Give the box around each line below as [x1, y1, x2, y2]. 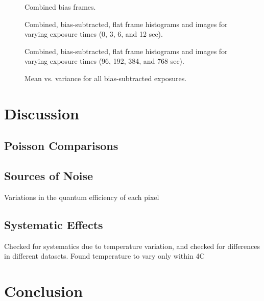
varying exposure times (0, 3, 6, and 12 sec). [25, 29, 163, 39]
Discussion [4, 103, 79, 123]
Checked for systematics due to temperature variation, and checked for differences [4, 240, 260, 251]
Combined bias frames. [25, 2, 96, 12]
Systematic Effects [4, 216, 103, 232]
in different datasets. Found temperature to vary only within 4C [4, 250, 205, 261]
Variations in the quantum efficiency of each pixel [4, 191, 159, 202]
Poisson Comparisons [4, 138, 118, 154]
